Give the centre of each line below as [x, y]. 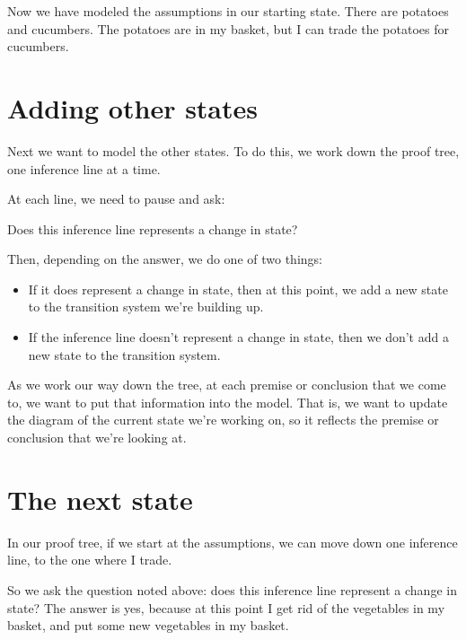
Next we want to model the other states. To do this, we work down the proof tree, [233, 150]
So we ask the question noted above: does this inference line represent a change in [232, 589]
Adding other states [132, 107]
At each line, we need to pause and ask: [116, 199]
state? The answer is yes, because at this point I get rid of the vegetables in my [226, 607]
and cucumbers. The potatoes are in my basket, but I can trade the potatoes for [229, 28]
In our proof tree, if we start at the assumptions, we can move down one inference [233, 542]
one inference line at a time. [84, 168]
